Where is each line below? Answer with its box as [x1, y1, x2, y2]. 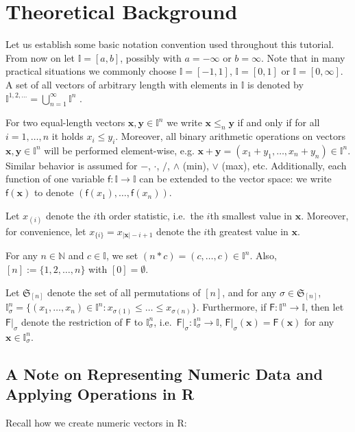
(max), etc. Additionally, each [221, 158, 347, 172]
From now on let [5, 50, 75, 64]
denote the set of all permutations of [47, 285, 201, 299]
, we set [106, 248, 138, 263]
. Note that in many [261, 50, 345, 64]
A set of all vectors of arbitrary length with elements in [5, 77, 238, 91]
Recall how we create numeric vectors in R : [5, 415, 187, 429]
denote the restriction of [21, 314, 123, 328]
